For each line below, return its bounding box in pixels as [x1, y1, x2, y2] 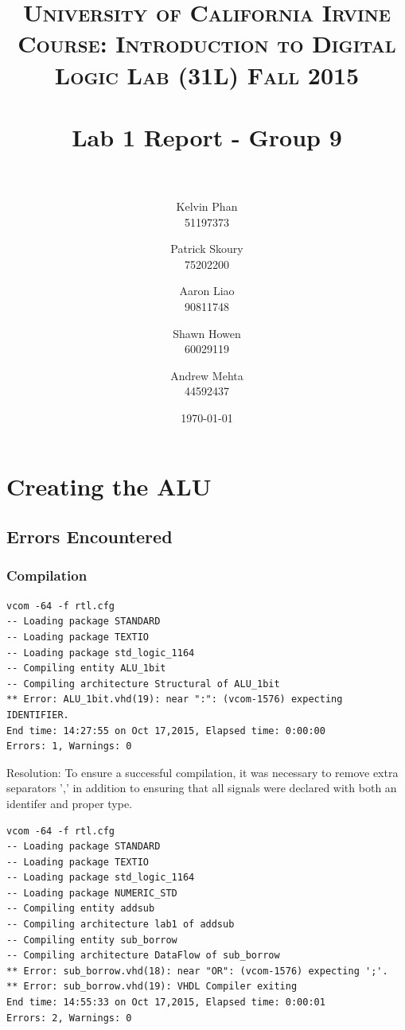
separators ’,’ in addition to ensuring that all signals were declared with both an [6, 779, 397, 796]
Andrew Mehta [170, 367, 243, 383]
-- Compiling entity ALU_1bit [6, 663, 166, 674]
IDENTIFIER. [6, 709, 69, 721]
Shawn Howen [173, 325, 241, 341]
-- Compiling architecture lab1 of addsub [6, 919, 235, 931]
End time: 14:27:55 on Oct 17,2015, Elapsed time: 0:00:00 [6, 725, 325, 737]
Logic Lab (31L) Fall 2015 [54, 58, 360, 91]
